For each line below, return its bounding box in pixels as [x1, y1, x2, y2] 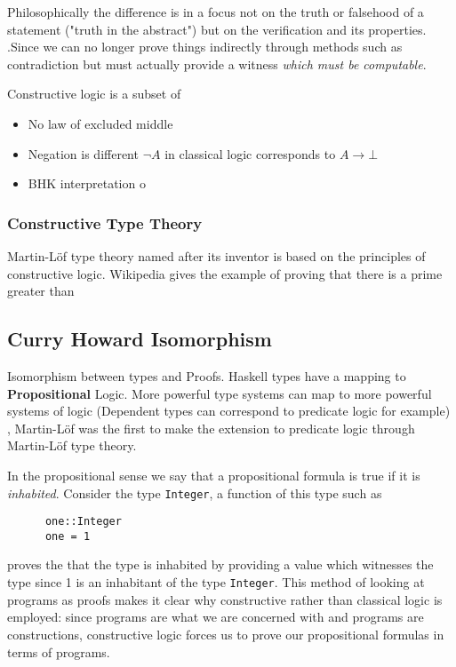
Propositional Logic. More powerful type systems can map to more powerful [7, 384, 432, 402]
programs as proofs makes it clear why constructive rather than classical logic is [7, 590, 443, 608]
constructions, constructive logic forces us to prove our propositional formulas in [7, 624, 444, 643]
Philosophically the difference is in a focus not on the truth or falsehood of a [7, 3, 424, 20]
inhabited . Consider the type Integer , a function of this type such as [7, 483, 382, 502]
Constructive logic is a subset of [7, 84, 181, 103]
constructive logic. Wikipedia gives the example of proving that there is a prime [7, 264, 443, 282]
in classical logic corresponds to [164, 144, 336, 163]
